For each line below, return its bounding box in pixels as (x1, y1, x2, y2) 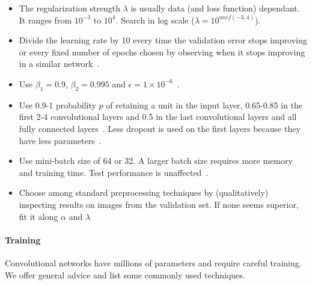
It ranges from (19, 13, 72, 26)
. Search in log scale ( (115, 13, 195, 26)
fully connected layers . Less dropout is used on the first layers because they (19, 122, 301, 134)
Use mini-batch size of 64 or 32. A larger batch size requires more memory (19, 154, 293, 167)
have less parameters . (19, 134, 102, 146)
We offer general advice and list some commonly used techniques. (5, 268, 245, 281)
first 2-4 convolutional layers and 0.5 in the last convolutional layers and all (19, 110, 297, 123)
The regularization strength (19, 2, 121, 14)
